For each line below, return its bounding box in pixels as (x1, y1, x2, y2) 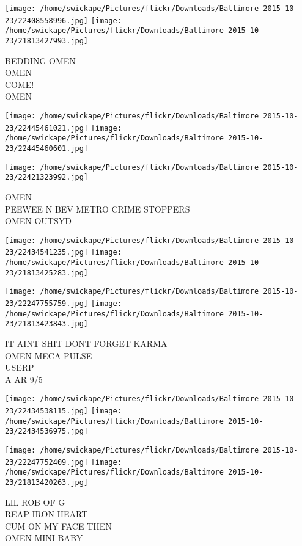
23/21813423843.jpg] (5, 319, 89, 329)
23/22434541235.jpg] (5, 248, 89, 257)
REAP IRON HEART (5, 508, 88, 520)
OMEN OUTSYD (5, 214, 72, 227)
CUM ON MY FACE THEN (5, 519, 112, 532)
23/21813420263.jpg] (5, 478, 89, 487)
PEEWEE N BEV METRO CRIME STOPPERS (5, 202, 190, 215)
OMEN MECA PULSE (5, 349, 92, 362)
